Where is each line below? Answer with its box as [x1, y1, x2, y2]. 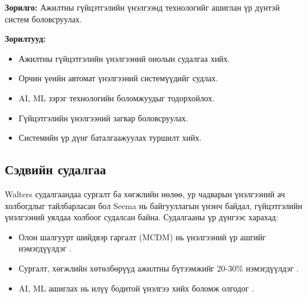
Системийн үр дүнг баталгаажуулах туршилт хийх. [18, 131, 202, 144]
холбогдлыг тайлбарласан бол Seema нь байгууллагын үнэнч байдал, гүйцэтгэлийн [5, 199, 302, 211]
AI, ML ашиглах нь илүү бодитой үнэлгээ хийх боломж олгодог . [18, 282, 254, 294]
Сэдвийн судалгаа [5, 160, 106, 178]
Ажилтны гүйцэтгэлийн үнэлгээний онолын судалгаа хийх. [18, 52, 230, 64]
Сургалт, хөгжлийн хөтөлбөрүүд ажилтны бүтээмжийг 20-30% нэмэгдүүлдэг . [18, 261, 299, 274]
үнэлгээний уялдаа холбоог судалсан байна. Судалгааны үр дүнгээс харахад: [5, 211, 279, 223]
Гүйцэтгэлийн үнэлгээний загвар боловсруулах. [18, 111, 188, 124]
